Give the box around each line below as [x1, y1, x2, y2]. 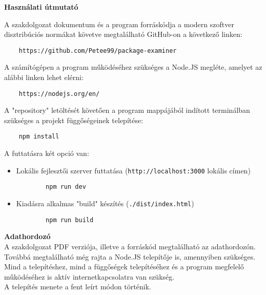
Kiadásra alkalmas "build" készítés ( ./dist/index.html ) [16, 198, 194, 209]
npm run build [46, 216, 94, 224]
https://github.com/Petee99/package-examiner [18, 47, 177, 54]
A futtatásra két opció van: [4, 148, 89, 159]
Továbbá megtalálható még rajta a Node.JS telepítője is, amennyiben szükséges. [4, 251, 256, 262]
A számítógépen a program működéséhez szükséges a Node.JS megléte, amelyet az [4, 62, 262, 72]
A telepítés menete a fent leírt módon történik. [4, 281, 151, 292]
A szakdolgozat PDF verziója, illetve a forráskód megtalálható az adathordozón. [4, 241, 256, 251]
